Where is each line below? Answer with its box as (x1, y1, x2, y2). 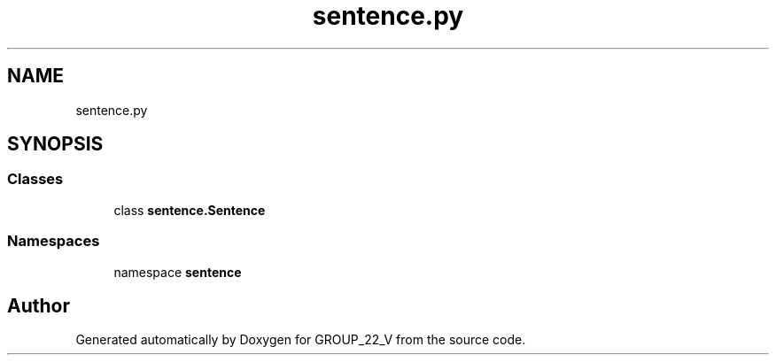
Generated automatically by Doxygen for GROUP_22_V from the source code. (75, 332, 526, 348)
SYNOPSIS (7, 133, 104, 156)
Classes (7, 170, 64, 189)
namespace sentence (113, 264, 242, 280)
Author (7, 294, 70, 317)
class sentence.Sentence (113, 202, 266, 218)
